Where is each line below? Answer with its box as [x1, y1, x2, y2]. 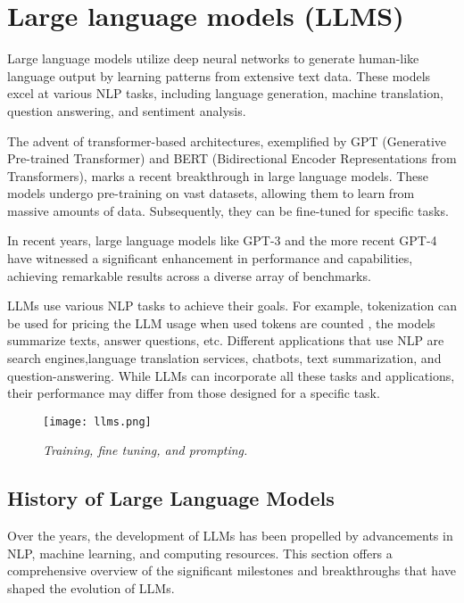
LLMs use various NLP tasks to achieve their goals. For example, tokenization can [7, 296, 457, 315]
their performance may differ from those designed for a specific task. [7, 384, 380, 402]
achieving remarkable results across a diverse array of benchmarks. [7, 266, 371, 285]
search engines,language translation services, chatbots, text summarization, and [7, 349, 442, 368]
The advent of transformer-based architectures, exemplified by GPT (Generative [7, 131, 447, 150]
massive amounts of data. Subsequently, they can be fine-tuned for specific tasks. [7, 201, 449, 219]
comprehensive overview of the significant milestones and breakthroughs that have [7, 561, 456, 580]
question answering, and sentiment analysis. [7, 101, 246, 120]
